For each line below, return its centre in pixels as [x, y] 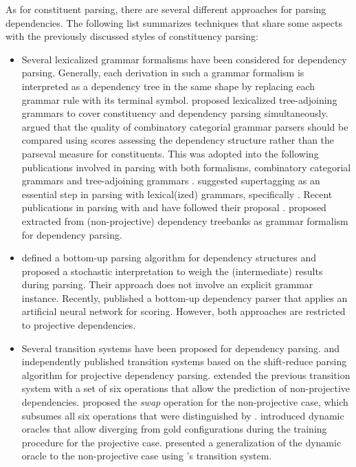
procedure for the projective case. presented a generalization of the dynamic [181, 442]
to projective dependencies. [79, 325]
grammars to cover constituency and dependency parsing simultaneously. [175, 113]
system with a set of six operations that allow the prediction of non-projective [186, 388]
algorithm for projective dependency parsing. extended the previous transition [186, 374]
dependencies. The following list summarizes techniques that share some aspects [174, 22]
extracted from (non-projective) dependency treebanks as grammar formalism [185, 220]
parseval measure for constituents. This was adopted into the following [170, 153]
